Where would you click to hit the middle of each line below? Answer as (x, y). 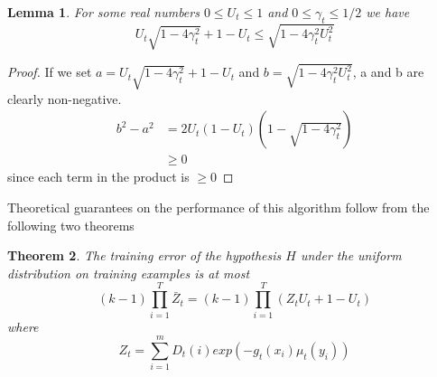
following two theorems (71, 225)
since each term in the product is (98, 177)
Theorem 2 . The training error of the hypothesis (144, 255)
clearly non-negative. (65, 98)
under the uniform (351, 255)
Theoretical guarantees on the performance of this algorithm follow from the (218, 207)
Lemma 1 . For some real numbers (103, 12)
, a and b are (388, 72)
